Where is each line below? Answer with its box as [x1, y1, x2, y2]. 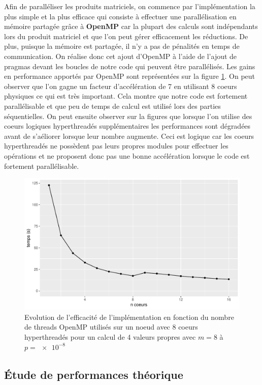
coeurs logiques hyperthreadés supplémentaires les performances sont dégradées [4, 121, 251, 131]
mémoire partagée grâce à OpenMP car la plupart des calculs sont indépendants [4, 21, 258, 32]
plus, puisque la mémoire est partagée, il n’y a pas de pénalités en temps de [4, 41, 240, 51]
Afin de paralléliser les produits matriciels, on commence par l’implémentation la [4, 1, 255, 11]
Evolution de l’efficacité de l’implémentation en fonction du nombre [24, 311, 234, 322]
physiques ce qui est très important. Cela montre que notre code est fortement [4, 91, 248, 101]
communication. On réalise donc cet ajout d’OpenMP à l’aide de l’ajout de [4, 50, 237, 61]
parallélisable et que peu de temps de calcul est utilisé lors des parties [4, 100, 221, 111]
